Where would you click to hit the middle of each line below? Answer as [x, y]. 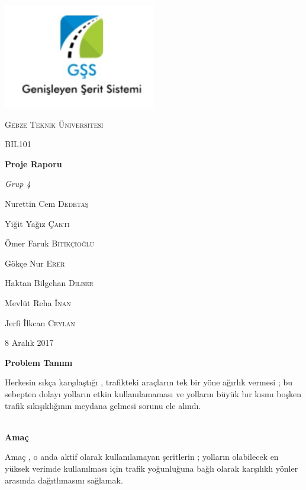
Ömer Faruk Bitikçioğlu [50, 243]
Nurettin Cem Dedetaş [47, 204]
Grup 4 [18, 184]
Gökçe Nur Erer [35, 263]
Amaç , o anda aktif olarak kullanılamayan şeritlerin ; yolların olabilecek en [142, 457]
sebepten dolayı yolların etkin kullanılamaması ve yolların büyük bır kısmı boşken [153, 393]
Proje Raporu [33, 163]
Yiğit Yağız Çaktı [37, 223]
